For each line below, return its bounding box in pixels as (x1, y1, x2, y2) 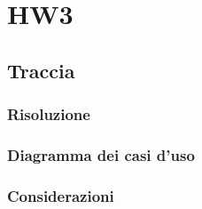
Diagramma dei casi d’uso (7, 143, 195, 165)
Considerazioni (7, 184, 114, 206)
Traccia (7, 56, 75, 84)
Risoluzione (7, 103, 90, 125)
